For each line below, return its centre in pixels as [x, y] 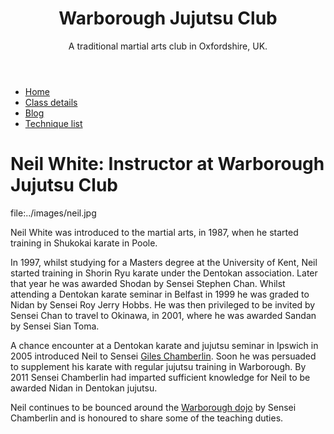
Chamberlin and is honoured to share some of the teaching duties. [147, 418]
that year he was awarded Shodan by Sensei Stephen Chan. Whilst [148, 283]
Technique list [53, 123]
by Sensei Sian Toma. [55, 326]
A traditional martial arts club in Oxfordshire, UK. [168, 46]
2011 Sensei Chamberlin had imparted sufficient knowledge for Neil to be [160, 377]
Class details [51, 102]
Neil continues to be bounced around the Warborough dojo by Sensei [153, 407]
